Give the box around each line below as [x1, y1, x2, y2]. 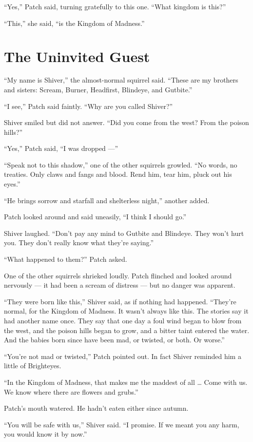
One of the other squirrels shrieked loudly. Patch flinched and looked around [4, 270, 232, 280]
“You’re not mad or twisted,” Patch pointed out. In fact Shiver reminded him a [4, 351, 241, 361]
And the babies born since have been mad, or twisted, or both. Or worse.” [4, 335, 225, 345]
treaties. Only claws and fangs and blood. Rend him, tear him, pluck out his [4, 169, 232, 179]
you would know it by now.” [4, 429, 87, 439]
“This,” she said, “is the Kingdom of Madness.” [4, 18, 145, 28]
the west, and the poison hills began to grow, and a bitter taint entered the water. [4, 325, 250, 335]
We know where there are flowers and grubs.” [4, 386, 138, 397]
